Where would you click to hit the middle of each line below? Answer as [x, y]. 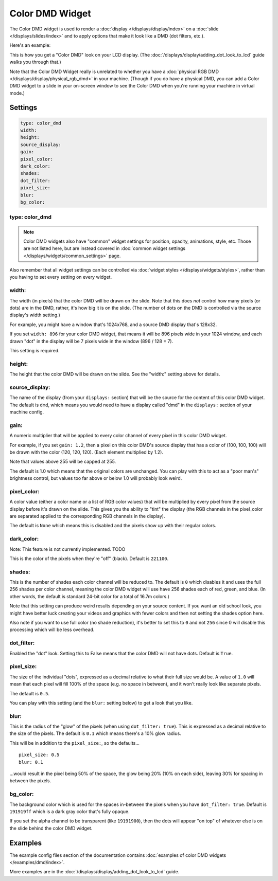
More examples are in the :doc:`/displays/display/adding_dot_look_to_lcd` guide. [94, 872]
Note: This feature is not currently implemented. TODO [67, 549]
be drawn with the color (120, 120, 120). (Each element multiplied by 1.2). [86, 452]
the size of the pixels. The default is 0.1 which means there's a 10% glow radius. [95, 733]
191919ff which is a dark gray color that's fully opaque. [69, 811]
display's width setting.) [35, 315]
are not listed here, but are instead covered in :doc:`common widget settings [104, 248]
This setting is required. [34, 350]
